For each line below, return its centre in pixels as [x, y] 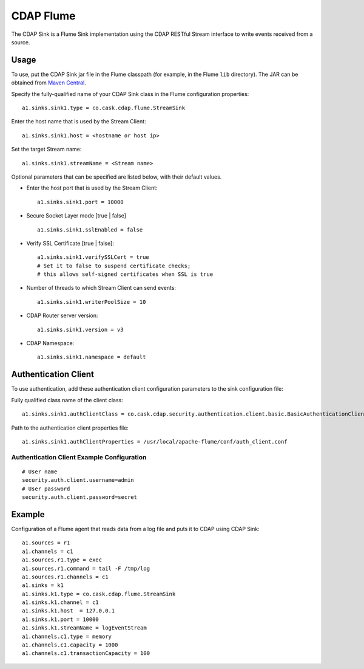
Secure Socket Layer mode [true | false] [76, 216]
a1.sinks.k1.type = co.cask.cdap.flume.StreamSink [99, 594]
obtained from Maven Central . [49, 83]
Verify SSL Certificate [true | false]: [70, 243]
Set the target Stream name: [46, 149]
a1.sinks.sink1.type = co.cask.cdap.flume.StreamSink [103, 108]
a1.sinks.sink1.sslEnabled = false [90, 230]
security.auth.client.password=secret [80, 497]
